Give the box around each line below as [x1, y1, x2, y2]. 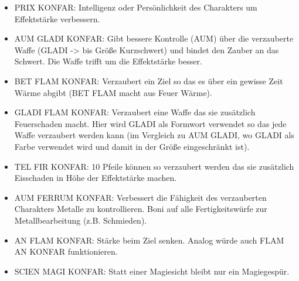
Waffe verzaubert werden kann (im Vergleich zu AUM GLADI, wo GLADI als [14, 129, 294, 141]
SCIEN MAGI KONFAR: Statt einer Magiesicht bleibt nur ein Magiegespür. [14, 265, 290, 277]
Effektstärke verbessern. [14, 12, 100, 25]
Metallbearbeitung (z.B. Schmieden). [14, 214, 147, 226]
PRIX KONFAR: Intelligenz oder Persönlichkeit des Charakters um [14, 1, 257, 13]
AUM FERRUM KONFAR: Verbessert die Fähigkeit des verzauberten [14, 191, 267, 203]
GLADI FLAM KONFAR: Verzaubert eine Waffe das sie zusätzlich [14, 106, 256, 118]
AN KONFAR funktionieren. [14, 245, 118, 258]
